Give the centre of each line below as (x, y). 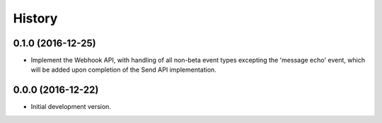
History (35, 18)
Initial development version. (71, 107)
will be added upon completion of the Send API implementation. (124, 70)
